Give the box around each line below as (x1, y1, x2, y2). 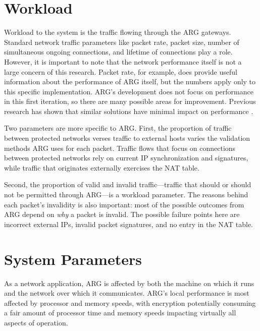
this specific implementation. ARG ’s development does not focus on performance (4, 86, 253, 96)
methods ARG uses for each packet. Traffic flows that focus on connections (4, 142, 236, 153)
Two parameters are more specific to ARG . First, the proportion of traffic (4, 123, 232, 133)
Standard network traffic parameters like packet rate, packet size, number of (4, 36, 239, 47)
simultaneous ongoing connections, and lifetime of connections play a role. (4, 46, 233, 57)
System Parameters (4, 248, 142, 269)
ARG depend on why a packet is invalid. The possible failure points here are (4, 209, 240, 219)
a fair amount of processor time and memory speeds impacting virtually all (4, 307, 236, 318)
